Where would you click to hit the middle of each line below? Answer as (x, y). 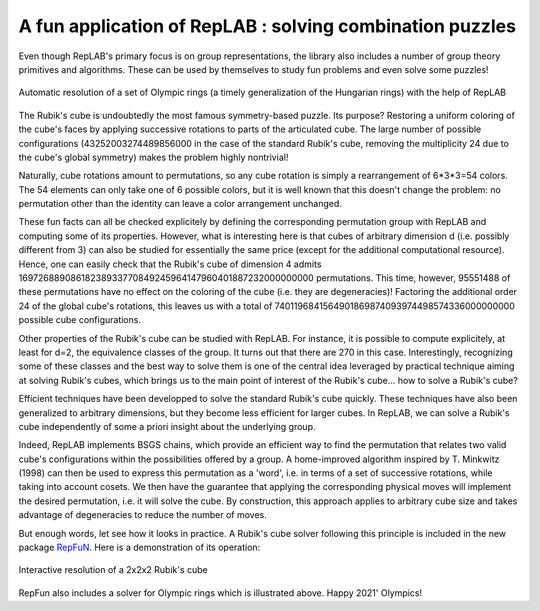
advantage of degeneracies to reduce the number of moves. (142, 515)
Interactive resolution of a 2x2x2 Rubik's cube (113, 570)
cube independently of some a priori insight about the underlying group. (167, 426)
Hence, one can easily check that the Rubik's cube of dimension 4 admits (170, 264)
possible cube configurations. (80, 320)
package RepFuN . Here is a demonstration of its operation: (139, 547)
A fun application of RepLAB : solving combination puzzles (267, 26)
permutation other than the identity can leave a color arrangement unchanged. (180, 204)
